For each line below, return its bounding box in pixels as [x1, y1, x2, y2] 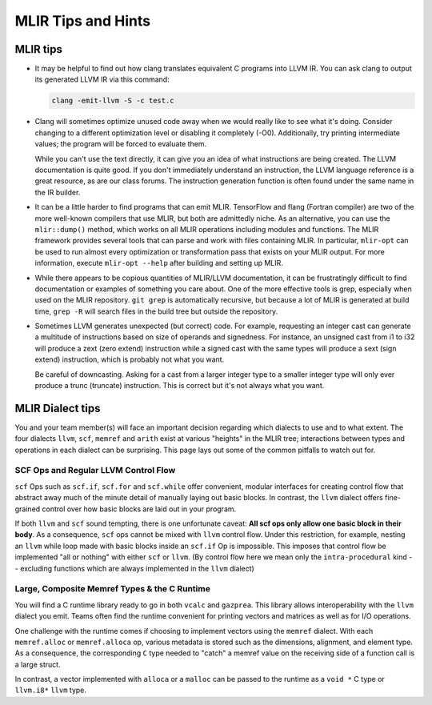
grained [14, 504, 41, 514]
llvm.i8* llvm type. [14, 685, 87, 695]
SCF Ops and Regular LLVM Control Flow [14, 465, 176, 476]
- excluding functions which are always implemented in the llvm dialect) [14, 563, 255, 573]
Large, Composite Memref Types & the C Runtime [14, 583, 211, 595]
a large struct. [14, 659, 61, 669]
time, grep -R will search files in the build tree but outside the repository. [34, 306, 278, 316]
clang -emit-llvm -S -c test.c [51, 96, 175, 106]
